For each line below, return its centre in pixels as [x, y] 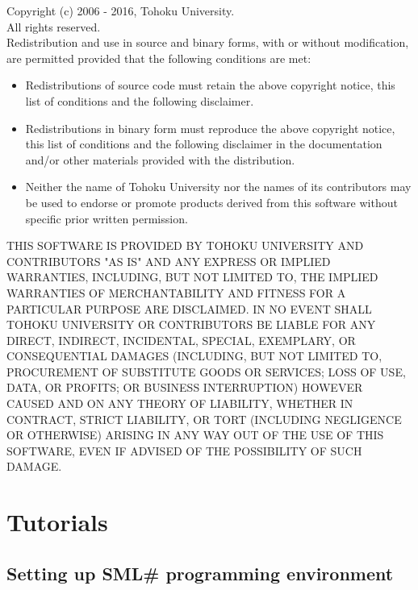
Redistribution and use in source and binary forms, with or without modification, [208, 42]
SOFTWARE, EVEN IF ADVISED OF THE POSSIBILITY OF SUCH [184, 450]
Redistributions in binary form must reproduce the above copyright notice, [210, 128]
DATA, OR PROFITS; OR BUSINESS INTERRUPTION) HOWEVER [185, 387]
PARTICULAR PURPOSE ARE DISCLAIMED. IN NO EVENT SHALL [189, 308]
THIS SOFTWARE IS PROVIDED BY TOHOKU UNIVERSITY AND [185, 245]
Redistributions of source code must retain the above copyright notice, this [210, 85]
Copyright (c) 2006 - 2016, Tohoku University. [121, 10]
